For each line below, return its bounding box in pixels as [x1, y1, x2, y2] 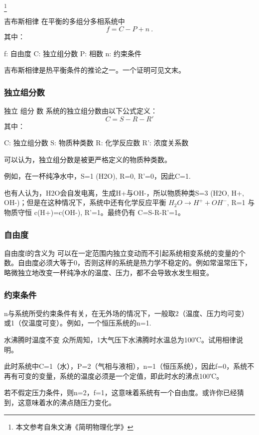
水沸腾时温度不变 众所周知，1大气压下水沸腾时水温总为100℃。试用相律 [4, 334, 236, 345]
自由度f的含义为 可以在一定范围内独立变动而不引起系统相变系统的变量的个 [4, 247, 246, 258]
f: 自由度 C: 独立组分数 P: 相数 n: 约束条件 [4, 48, 141, 58]
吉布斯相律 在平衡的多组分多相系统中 [4, 16, 125, 26]
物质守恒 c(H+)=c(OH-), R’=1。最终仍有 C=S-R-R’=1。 [4, 207, 185, 217]
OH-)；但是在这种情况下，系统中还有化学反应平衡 [4, 197, 166, 208]
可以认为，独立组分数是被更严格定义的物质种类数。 [4, 154, 171, 164]
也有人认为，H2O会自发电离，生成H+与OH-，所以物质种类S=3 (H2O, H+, [4, 187, 244, 198]
